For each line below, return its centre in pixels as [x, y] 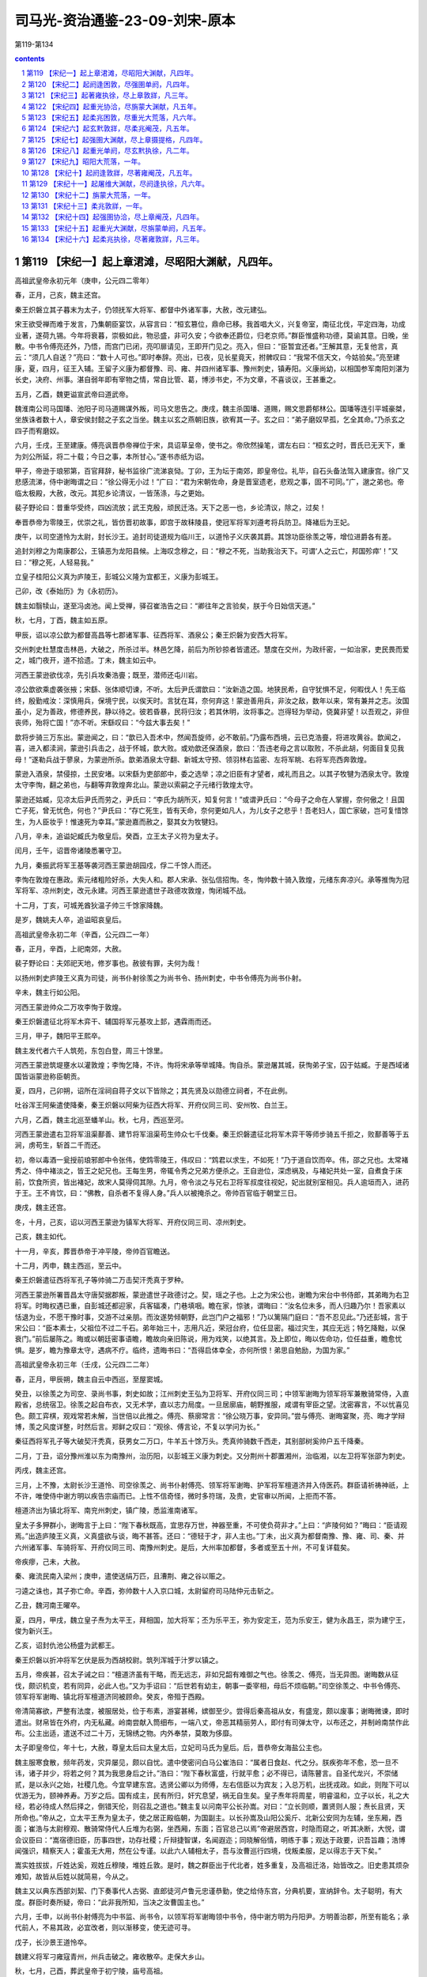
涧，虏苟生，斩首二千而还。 [60, 1145]
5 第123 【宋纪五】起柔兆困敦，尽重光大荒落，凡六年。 [111, 117]
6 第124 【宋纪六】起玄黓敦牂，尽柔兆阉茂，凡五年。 [108, 129]
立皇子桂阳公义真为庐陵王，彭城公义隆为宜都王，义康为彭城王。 [119, 576]
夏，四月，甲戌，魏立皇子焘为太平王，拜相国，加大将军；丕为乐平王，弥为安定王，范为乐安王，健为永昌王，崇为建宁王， [212, 1620]
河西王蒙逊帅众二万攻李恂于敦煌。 [70, 1007]
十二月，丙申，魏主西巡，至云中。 [70, 1266]
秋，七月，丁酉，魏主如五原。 [63, 620]
